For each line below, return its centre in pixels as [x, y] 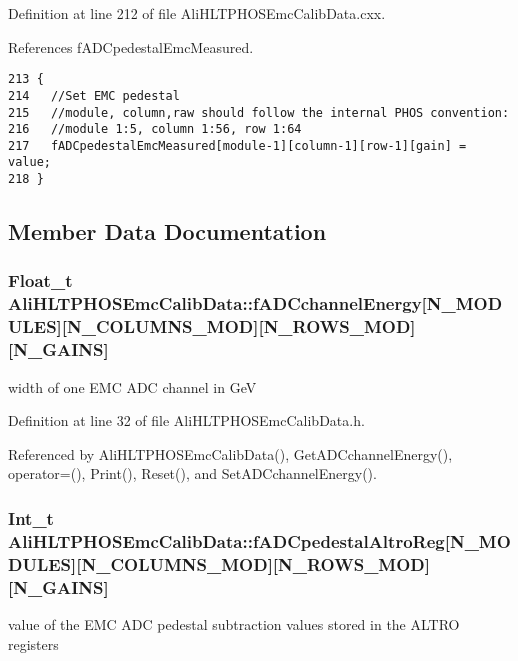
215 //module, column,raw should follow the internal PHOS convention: [259, 112]
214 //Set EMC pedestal [94, 95]
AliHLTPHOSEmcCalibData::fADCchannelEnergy [215, 303]
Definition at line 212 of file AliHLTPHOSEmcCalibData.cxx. [197, 13]
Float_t [40, 280]
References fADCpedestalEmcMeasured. [131, 46]
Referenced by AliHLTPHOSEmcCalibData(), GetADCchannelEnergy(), [230, 453]
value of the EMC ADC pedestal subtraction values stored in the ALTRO [234, 623]
